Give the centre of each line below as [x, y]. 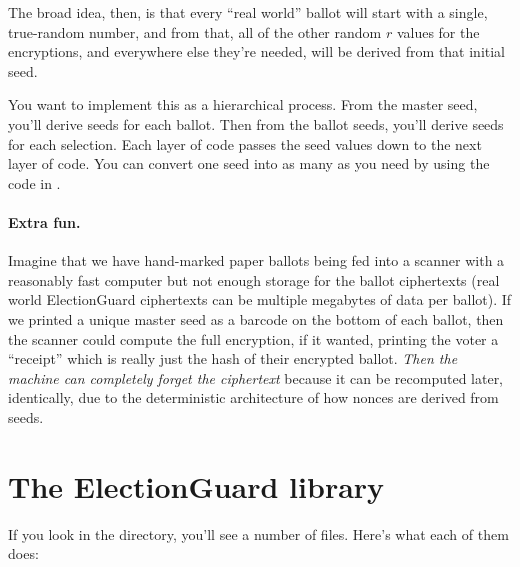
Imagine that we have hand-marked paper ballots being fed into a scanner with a [256, 260]
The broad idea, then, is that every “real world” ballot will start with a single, [248, 12]
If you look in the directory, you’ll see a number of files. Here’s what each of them [258, 533]
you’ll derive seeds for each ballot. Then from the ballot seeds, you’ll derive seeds [256, 123]
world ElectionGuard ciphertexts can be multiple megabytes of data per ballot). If [260, 299]
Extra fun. [44, 221]
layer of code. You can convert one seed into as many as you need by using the [249, 163]
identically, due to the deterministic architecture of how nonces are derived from [253, 397]
